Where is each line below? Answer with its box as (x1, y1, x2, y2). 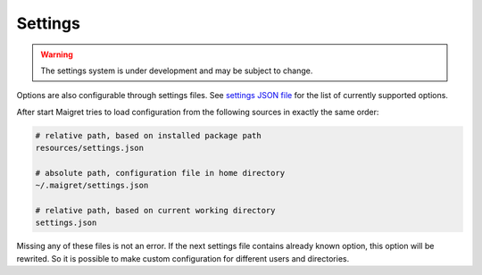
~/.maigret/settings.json (35, 180, 149, 191)
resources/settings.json (35, 143, 145, 154)
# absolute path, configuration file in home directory (35, 168, 286, 178)
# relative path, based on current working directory (35, 205, 276, 216)
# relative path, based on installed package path (35, 130, 262, 140)
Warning (40, 49, 73, 60)
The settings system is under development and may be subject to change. (40, 65, 313, 76)
